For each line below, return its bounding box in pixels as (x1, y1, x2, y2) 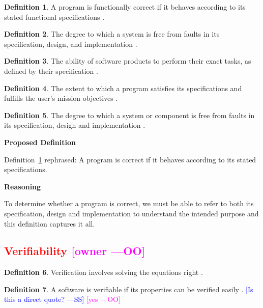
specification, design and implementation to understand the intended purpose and (4, 208, 259, 218)
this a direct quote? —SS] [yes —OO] (4, 294, 121, 304)
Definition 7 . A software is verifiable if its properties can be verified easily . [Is (4, 284, 253, 294)
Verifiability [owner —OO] (4, 243, 145, 259)
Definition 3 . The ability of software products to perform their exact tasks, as (4, 55, 251, 66)
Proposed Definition (4, 136, 76, 147)
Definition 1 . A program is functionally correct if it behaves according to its (4, 2, 246, 12)
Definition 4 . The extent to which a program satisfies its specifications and (4, 82, 242, 93)
